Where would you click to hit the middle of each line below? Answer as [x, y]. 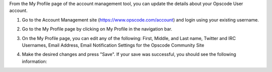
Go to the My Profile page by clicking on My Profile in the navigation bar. [97, 29]
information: [35, 61]
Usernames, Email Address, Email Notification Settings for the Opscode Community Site [113, 45]
